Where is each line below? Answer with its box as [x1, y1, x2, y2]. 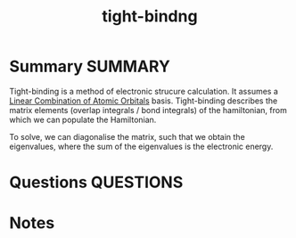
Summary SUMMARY [9, 56, 171, 77]
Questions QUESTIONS [9, 172, 184, 193]
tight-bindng [102, 6, 198, 27]
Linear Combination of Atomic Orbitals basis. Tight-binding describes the [9, 95, 278, 106]
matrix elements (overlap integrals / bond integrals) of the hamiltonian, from [9, 104, 287, 115]
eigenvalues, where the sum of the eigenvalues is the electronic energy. [9, 141, 274, 152]
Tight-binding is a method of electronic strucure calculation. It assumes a [9, 86, 279, 96]
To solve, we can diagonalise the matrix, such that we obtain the [9, 131, 245, 142]
